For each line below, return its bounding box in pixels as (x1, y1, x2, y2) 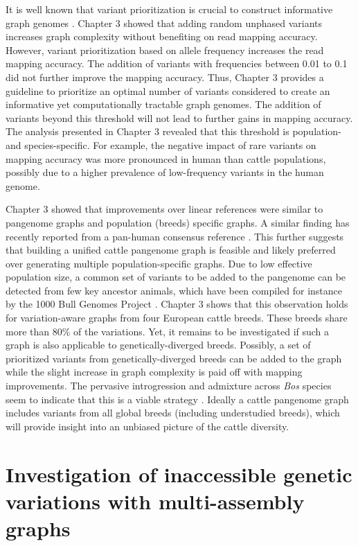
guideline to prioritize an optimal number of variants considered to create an (6, 83, 330, 98)
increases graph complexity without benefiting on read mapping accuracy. (6, 29, 318, 44)
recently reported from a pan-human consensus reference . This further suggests (6, 229, 344, 243)
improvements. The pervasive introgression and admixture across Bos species (6, 378, 332, 393)
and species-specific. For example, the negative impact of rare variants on (6, 137, 316, 152)
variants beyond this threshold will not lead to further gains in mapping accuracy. (6, 110, 353, 125)
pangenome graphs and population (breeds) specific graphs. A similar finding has (6, 215, 350, 229)
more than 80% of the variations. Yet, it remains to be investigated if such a (6, 324, 330, 338)
